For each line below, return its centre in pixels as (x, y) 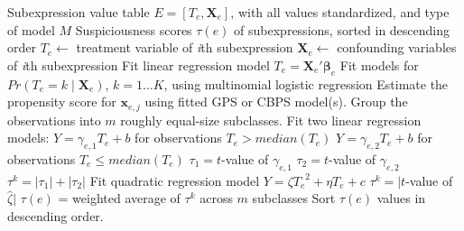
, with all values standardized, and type (340, 12)
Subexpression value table (79, 12)
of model (31, 29)
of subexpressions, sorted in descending (342, 29)
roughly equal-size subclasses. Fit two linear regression (271, 120)
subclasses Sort (294, 198)
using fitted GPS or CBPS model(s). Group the (276, 102)
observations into (54, 120)
